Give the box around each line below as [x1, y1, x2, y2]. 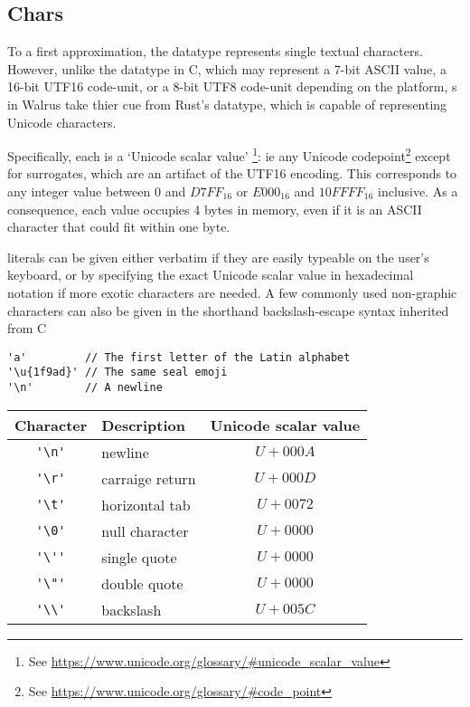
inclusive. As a [378, 182, 458, 201]
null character [101, 520, 189, 541]
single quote [101, 546, 177, 568]
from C [7, 319, 47, 338]
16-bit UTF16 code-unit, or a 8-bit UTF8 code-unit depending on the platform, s [7, 77, 457, 96]
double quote [101, 572, 183, 594]
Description [101, 414, 185, 435]
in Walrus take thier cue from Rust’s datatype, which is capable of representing [7, 94, 447, 113]
